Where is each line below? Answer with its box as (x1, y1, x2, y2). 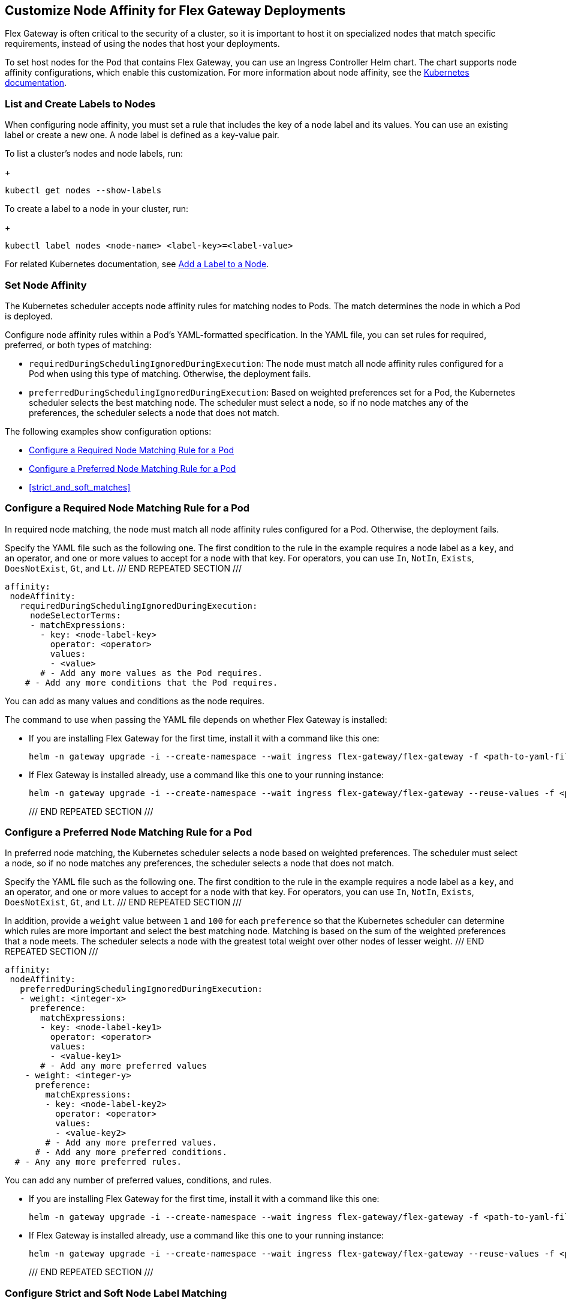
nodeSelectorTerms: (30, 610, 121, 620)
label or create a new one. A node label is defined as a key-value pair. (5, 130, 279, 140)
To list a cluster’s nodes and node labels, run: (5, 148, 183, 159)
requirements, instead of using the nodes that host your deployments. (5, 38, 280, 49)
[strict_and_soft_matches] (29, 481, 131, 492)
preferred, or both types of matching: (5, 339, 152, 350)
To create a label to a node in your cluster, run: (5, 204, 188, 214)
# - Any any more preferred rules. (14, 1157, 182, 1167)
